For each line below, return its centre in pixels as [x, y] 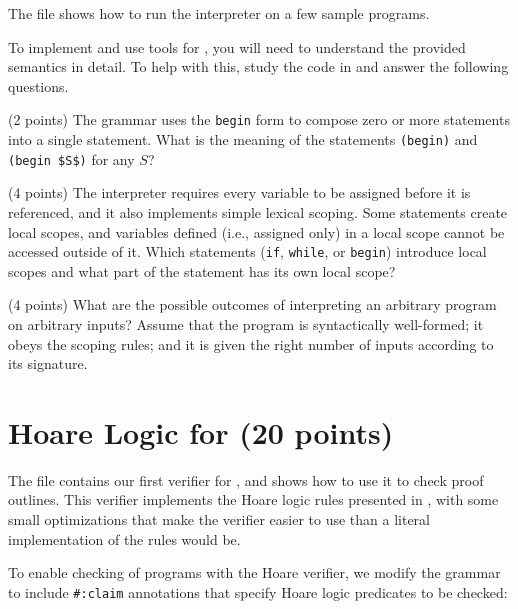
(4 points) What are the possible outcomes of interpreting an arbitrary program [252, 304]
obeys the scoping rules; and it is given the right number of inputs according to [251, 343]
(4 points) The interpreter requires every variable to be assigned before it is [239, 192]
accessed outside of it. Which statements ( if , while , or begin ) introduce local [247, 251]
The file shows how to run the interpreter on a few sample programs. [219, 13]
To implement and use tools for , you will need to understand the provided [237, 46]
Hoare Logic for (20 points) [201, 431]
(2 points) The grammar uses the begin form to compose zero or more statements [259, 119]
